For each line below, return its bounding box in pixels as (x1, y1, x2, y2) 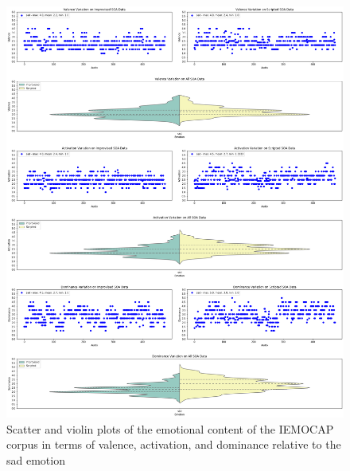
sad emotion (6, 452, 65, 469)
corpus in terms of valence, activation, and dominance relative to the (6, 436, 341, 453)
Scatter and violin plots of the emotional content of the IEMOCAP (6, 420, 334, 437)
